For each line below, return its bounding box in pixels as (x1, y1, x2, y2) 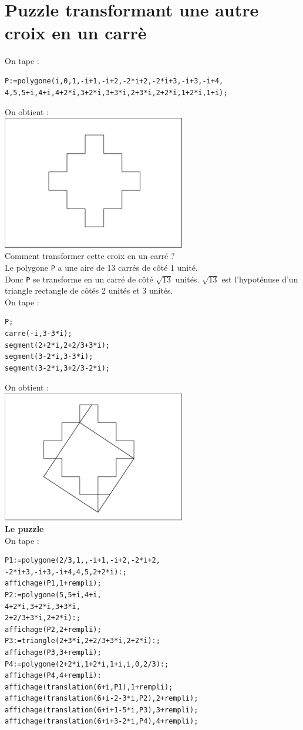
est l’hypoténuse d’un (221, 273, 298, 285)
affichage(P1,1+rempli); (5, 579, 102, 588)
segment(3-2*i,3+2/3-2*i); (5, 364, 110, 372)
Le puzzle (5, 522, 44, 534)
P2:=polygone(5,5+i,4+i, (5, 590, 102, 599)
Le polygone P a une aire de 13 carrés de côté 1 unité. (5, 261, 198, 273)
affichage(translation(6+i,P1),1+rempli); (5, 682, 173, 691)
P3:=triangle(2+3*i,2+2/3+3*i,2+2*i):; (5, 637, 160, 645)
